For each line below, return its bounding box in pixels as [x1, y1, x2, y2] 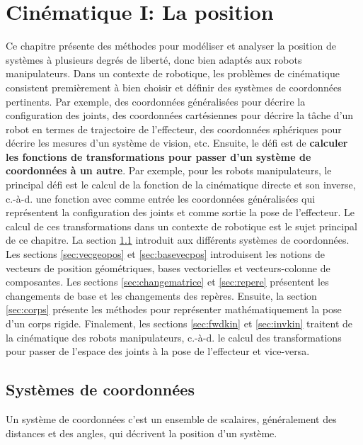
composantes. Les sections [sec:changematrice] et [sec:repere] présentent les [6, 274, 329, 289]
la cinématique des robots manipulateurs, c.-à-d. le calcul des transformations [6, 329, 342, 344]
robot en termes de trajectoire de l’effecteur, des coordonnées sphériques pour [6, 121, 342, 136]
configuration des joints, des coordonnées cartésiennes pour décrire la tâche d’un [6, 108, 354, 123]
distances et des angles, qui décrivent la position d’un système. [6, 425, 277, 440]
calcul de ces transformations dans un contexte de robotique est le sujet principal [6, 218, 357, 233]
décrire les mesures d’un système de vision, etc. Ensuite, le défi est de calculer [6, 135, 348, 150]
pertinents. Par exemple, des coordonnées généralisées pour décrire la [6, 94, 306, 108]
